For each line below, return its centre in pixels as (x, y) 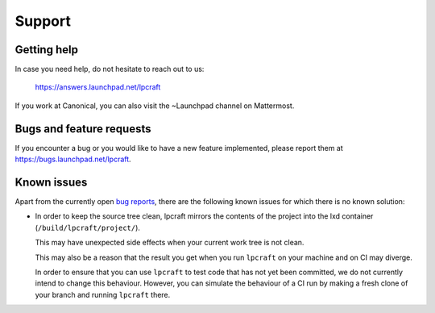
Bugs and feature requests (83, 129)
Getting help (46, 50)
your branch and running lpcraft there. (103, 294)
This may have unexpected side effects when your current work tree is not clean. (170, 243)
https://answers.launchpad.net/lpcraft (98, 87)
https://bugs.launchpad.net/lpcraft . (73, 159)
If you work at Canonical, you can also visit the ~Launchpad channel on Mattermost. (155, 106)
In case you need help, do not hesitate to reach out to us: (110, 69)
